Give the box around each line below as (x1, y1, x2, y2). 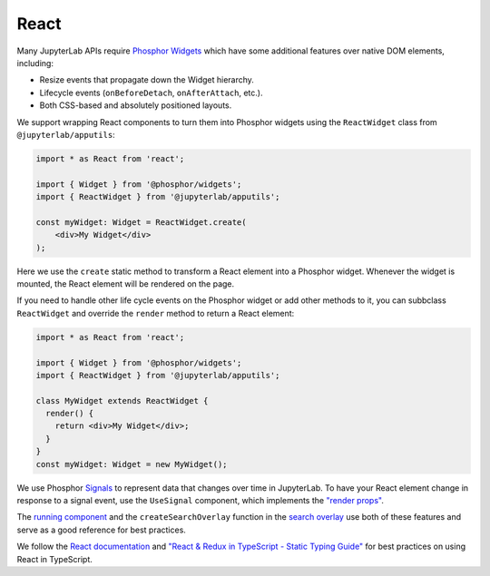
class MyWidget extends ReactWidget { (35, 395, 209, 405)
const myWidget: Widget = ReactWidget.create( (35, 217, 247, 227)
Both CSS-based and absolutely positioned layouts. (39, 100, 232, 111)
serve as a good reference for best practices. (16, 524, 186, 535)
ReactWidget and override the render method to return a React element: (16, 308, 295, 318)
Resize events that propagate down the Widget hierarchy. (39, 74, 254, 85)
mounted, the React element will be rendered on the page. (16, 278, 235, 289)
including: (16, 57, 54, 68)
